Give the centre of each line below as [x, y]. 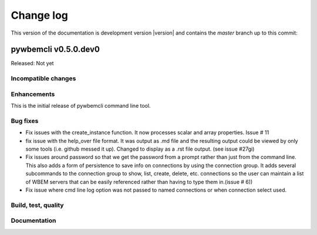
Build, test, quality [37, 205]
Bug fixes [25, 121]
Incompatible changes [43, 79]
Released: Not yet [32, 63]
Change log [40, 15]
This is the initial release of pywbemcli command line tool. [81, 106]
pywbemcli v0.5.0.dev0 [55, 50]
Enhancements [33, 94]
